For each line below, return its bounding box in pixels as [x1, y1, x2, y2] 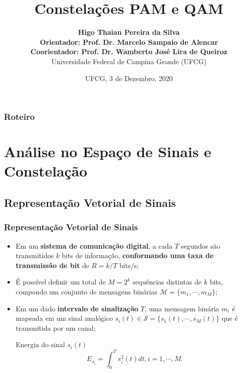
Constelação [4, 161, 87, 181]
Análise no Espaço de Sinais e [4, 141, 212, 162]
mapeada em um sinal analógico [15, 313, 113, 323]
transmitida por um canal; [15, 322, 96, 333]
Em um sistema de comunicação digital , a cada [15, 240, 173, 251]
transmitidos [15, 250, 54, 261]
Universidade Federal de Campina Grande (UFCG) [51, 56, 207, 66]
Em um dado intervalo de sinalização [15, 303, 138, 313]
